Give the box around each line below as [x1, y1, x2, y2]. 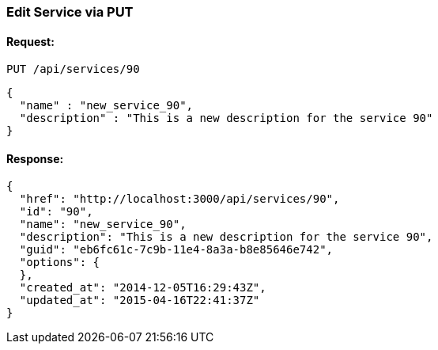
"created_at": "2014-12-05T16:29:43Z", [19, 281, 266, 295]
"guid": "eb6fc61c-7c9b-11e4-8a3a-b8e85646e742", [19, 243, 334, 257]
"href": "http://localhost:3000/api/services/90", [19, 192, 340, 206]
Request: [6, 34, 55, 48]
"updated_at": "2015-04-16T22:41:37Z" [19, 294, 260, 307]
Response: [6, 151, 64, 165]
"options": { [19, 256, 100, 269]
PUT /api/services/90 [6, 63, 140, 76]
